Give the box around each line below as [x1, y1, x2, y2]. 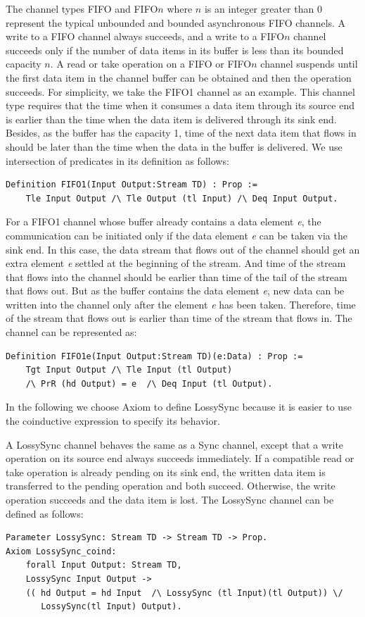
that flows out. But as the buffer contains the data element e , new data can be [6, 283, 345, 298]
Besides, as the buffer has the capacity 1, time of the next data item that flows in [6, 125, 357, 140]
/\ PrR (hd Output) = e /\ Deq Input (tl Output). [25, 378, 273, 389]
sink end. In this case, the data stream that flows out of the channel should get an [6, 242, 360, 256]
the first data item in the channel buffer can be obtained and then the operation [6, 70, 352, 85]
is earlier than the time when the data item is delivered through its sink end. [6, 111, 337, 126]
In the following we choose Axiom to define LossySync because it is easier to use [6, 399, 352, 414]
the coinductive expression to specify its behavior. [6, 413, 220, 428]
